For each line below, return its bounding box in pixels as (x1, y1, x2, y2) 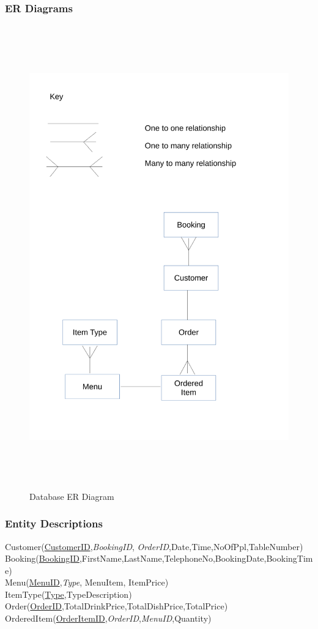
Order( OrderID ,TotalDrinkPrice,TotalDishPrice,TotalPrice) (5, 600, 228, 612)
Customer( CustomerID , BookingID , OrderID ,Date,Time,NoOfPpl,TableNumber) (5, 540, 303, 553)
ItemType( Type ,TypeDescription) (5, 587, 132, 600)
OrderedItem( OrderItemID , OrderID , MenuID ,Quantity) (5, 612, 212, 625)
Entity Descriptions (5, 516, 103, 531)
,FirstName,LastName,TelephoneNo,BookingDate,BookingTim (79, 552, 313, 565)
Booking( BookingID (5, 552, 79, 565)
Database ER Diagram (29, 489, 114, 502)
